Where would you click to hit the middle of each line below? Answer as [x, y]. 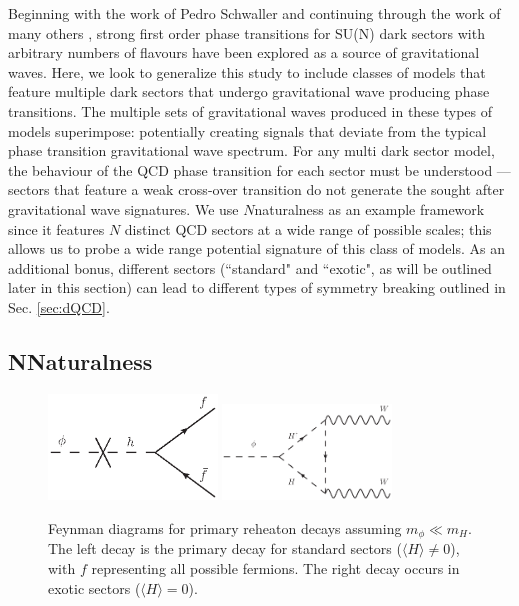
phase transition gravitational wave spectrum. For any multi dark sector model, [251, 150]
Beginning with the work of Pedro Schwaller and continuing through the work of [254, 13]
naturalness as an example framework [369, 208]
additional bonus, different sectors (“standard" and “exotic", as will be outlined [250, 267]
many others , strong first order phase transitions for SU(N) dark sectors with [246, 32]
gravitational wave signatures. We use [123, 208]
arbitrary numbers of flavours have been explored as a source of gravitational [244, 52]
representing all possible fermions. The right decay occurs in [275, 568]
